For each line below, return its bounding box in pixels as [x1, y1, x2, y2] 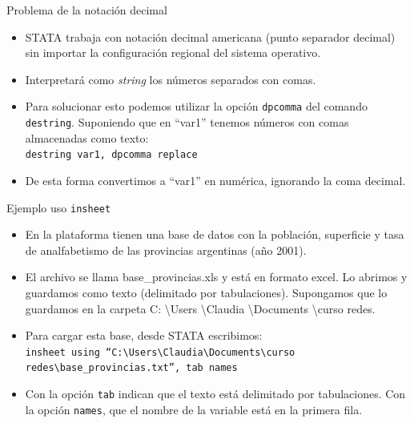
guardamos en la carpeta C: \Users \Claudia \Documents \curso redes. [25, 300, 376, 316]
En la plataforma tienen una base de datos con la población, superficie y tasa [25, 226, 404, 243]
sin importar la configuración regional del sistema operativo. [25, 44, 321, 61]
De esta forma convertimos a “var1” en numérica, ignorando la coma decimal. [25, 171, 406, 188]
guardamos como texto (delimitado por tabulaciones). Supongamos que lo [25, 284, 388, 300]
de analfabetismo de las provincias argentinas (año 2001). [25, 241, 307, 258]
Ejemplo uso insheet [6, 199, 111, 216]
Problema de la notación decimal [6, 2, 167, 18]
